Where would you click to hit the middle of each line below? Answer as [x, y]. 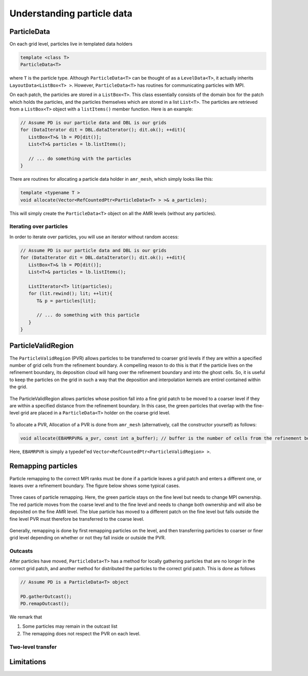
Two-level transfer [33, 647]
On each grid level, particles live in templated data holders [71, 44]
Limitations [28, 662]
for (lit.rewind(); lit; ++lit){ [71, 294]
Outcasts [21, 551]
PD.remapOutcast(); [45, 604]
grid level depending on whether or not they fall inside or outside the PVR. [88, 538]
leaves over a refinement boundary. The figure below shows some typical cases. [95, 485]
